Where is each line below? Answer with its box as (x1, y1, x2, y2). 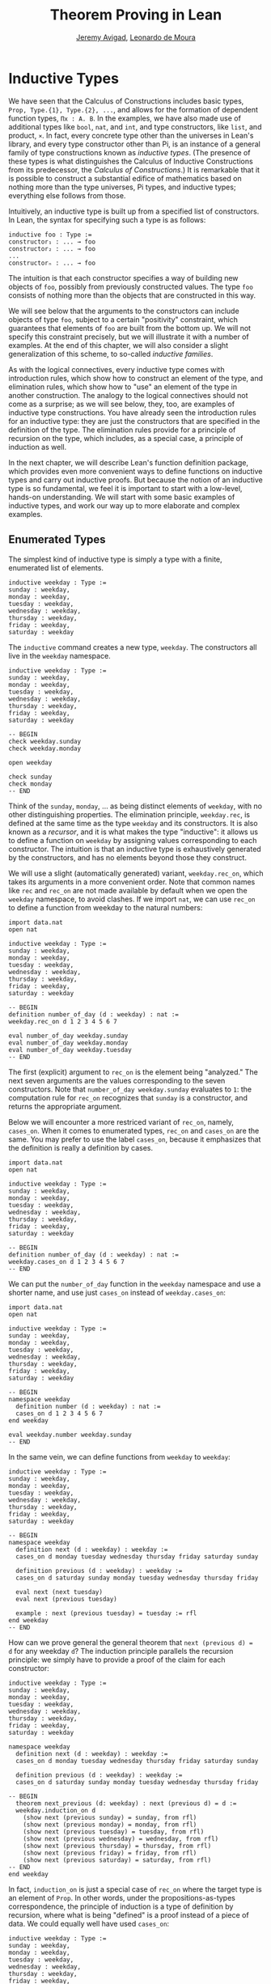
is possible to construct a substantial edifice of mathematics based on (8, 173, 242, 183)
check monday (8, 779, 53, 788)
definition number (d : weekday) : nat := (15, 1402, 161, 1410)
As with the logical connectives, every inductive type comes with (8, 364, 225, 374)
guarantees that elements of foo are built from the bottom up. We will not (8, 323, 252, 333)
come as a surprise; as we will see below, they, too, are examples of (8, 399, 235, 409)
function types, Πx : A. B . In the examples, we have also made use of (8, 113, 241, 123)
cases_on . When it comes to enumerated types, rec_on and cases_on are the (8, 1126, 260, 1135)
